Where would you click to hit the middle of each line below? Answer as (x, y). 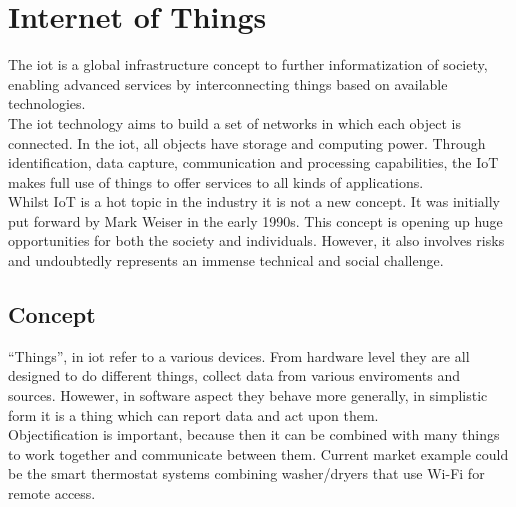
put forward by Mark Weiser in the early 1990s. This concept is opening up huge (255, 220)
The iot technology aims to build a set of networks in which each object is (234, 122)
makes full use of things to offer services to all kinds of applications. (216, 181)
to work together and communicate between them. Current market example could (258, 453)
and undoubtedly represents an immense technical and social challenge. (226, 260)
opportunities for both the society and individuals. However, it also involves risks (256, 240)
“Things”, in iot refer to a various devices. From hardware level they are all (239, 355)
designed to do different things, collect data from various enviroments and (234, 375)
